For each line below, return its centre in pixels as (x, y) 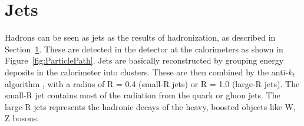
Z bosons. (22, 118)
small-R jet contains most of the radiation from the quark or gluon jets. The (143, 95)
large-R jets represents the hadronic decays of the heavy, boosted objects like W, (150, 106)
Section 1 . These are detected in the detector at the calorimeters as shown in (144, 49)
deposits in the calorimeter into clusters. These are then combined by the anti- (147, 72)
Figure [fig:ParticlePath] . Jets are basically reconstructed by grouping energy (144, 60)
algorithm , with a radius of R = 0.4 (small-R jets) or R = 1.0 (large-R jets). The (152, 83)
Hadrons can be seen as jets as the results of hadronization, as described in (140, 37)
